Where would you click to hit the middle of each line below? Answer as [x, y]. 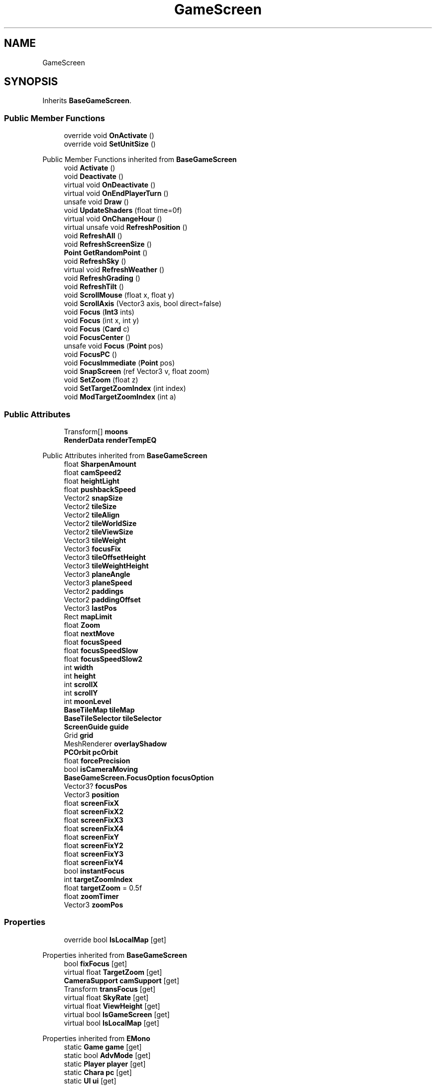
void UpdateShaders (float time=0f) [123, 210]
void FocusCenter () [97, 338]
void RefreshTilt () [94, 287]
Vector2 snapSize [93, 498]
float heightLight [92, 481]
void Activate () [90, 168]
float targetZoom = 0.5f [103, 888]
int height [80, 676]
